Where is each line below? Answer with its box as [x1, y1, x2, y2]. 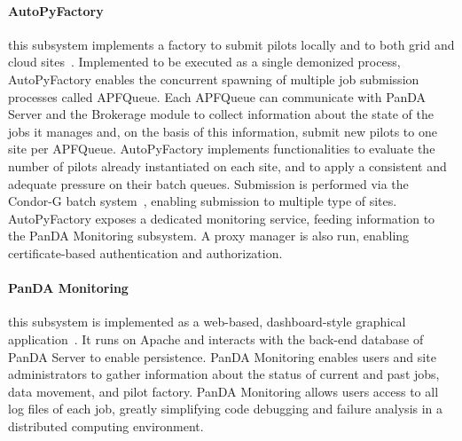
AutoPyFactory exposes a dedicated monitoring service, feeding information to [8, 209, 435, 227]
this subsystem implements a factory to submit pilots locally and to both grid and [8, 35, 455, 53]
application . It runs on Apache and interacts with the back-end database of [8, 329, 424, 348]
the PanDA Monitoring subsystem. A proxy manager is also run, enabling [8, 226, 410, 245]
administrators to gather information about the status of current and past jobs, [8, 365, 440, 383]
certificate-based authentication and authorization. [8, 243, 283, 262]
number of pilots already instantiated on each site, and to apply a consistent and [8, 156, 447, 175]
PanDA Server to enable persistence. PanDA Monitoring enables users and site [8, 347, 436, 366]
